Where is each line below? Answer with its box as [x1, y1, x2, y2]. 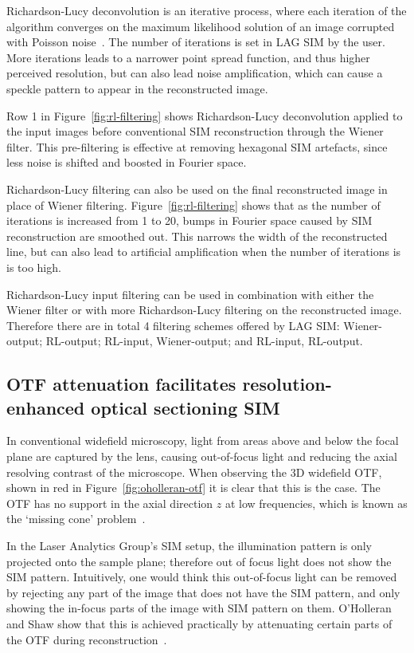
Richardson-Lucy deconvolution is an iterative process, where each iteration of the [6, 2, 407, 18]
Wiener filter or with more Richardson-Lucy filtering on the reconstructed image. [6, 301, 402, 318]
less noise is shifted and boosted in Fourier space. [6, 154, 247, 171]
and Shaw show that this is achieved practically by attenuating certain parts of [6, 616, 393, 631]
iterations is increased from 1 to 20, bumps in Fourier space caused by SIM [6, 212, 373, 229]
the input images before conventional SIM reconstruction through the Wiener [6, 123, 384, 140]
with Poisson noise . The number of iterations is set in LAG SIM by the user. [6, 33, 385, 50]
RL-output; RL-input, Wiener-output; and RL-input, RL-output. [45, 332, 363, 349]
